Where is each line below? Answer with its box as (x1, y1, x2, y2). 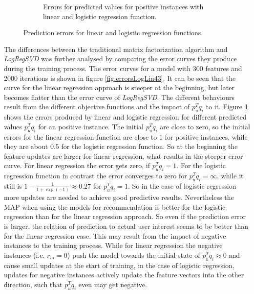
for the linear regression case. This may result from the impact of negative (4, 230, 226, 241)
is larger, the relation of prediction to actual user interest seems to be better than (4, 221, 248, 231)
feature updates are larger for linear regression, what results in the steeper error (4, 150, 243, 161)
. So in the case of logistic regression (127, 180, 236, 191)
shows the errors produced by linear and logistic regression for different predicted (4, 112, 247, 122)
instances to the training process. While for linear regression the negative (4, 240, 223, 250)
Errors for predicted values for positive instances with (43, 1, 204, 11)
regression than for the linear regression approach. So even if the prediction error (4, 211, 246, 221)
